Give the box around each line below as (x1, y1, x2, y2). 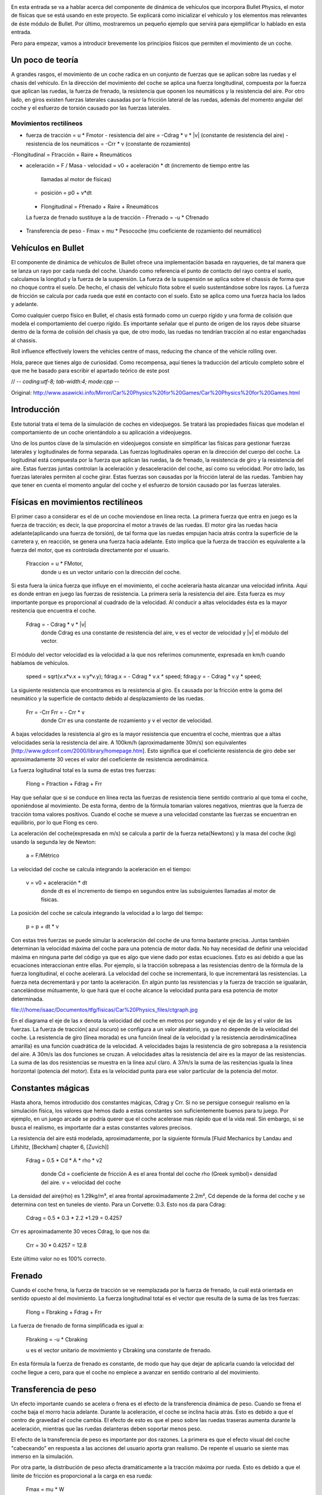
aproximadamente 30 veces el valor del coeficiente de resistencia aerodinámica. (11, 755, 209, 762)
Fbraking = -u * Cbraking (26, 1335, 88, 1343)
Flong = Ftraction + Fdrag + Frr (26, 780, 103, 788)
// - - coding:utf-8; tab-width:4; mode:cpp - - (11, 378, 119, 385)
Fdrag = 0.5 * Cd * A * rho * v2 (26, 1157, 103, 1164)
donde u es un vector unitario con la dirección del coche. (41, 568, 181, 575)
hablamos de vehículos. (11, 660, 70, 667)
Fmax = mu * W (26, 1486, 64, 1493)
